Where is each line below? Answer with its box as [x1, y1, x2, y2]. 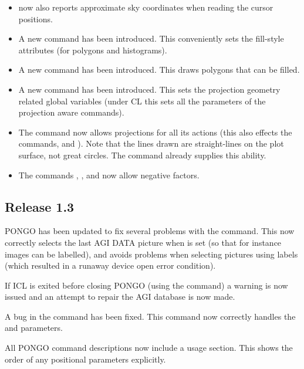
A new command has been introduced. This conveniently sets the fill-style [18, 32, 284, 45]
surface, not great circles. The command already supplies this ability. [18, 148, 266, 161]
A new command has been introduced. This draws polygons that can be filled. [18, 63, 300, 76]
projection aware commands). [18, 106, 124, 119]
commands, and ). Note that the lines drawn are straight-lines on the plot [18, 137, 284, 150]
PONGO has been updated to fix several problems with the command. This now [5, 225, 295, 237]
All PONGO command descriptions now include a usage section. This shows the [5, 341, 293, 354]
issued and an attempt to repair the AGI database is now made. [5, 290, 235, 303]
